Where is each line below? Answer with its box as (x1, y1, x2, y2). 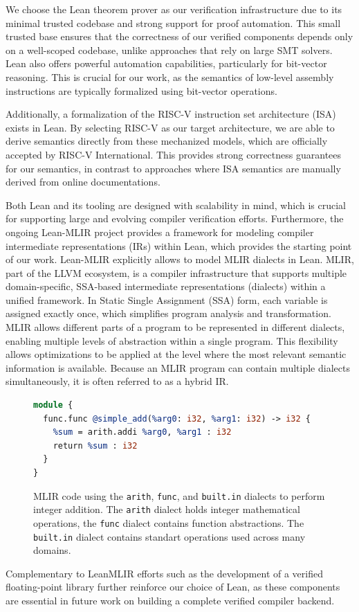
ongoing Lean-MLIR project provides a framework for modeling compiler (6, 224, 314, 239)
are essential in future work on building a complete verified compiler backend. (6, 593, 335, 607)
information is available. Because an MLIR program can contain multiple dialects (6, 360, 350, 375)
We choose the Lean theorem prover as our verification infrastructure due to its (6, 2, 342, 16)
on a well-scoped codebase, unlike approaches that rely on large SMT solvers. (6, 42, 333, 57)
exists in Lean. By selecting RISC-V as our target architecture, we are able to (6, 120, 335, 134)
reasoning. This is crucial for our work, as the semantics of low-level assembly (6, 69, 334, 84)
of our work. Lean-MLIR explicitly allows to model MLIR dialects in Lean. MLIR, (6, 252, 354, 267)
